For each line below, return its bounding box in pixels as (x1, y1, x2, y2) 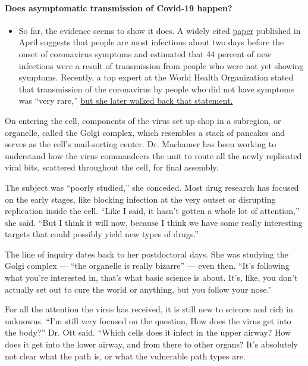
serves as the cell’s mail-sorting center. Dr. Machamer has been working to (5, 138, 276, 150)
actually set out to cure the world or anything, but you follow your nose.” (5, 283, 272, 295)
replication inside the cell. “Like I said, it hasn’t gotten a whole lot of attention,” (5, 204, 300, 217)
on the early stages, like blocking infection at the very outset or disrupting (5, 193, 276, 205)
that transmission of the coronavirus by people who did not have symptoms (18, 82, 294, 95)
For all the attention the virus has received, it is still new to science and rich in (5, 303, 293, 315)
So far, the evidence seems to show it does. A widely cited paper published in (18, 24, 301, 36)
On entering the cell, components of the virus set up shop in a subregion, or (5, 114, 281, 126)
